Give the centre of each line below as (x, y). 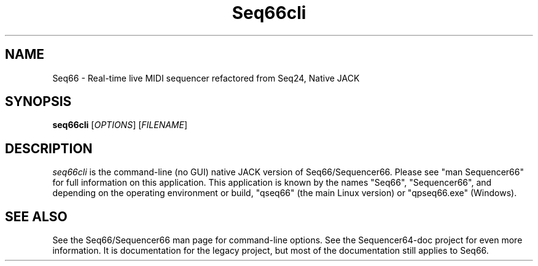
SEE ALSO (36, 216)
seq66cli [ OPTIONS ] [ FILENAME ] (120, 125)
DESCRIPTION (49, 148)
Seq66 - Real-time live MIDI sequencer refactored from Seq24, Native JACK (206, 78)
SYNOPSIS (38, 102)
